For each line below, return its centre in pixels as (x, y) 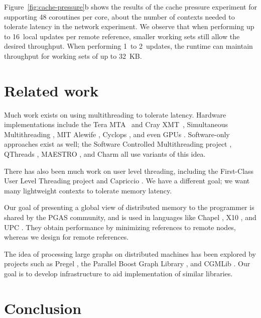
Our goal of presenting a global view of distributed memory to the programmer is (129, 207)
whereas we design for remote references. (67, 237)
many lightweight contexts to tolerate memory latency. (88, 190)
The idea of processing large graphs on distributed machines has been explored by (130, 253)
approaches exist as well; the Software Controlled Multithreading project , (118, 144)
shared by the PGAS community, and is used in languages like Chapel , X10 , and (130, 217)
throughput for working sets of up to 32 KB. (73, 56)
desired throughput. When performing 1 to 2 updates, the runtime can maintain (128, 46)
